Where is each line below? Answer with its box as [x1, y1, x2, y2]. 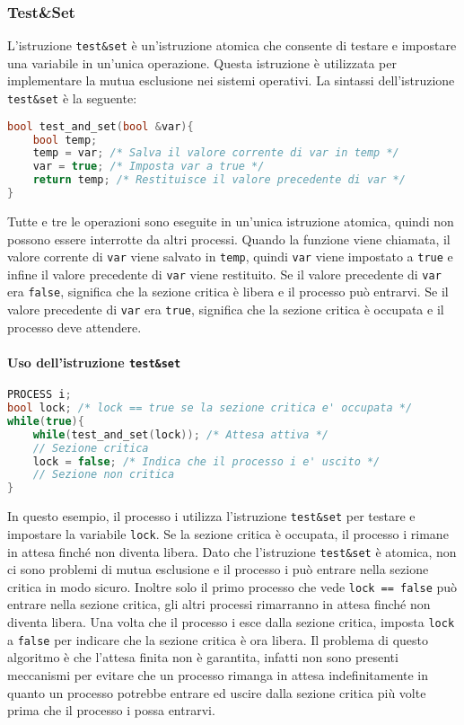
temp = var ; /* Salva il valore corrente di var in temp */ [32, 146, 399, 160]
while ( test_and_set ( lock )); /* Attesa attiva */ [32, 428, 329, 441]
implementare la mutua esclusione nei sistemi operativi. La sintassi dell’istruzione [7, 71, 455, 90]
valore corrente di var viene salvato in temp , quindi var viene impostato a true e [7, 247, 453, 266]
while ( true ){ [7, 414, 84, 428]
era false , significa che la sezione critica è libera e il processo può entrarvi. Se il [7, 282, 449, 301]
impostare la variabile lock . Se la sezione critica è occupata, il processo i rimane [7, 524, 449, 543]
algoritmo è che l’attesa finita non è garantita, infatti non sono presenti [7, 648, 398, 667]
